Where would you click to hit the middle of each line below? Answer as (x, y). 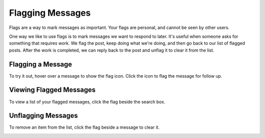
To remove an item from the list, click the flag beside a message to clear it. (84, 127)
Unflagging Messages (43, 116)
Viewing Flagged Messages (52, 90)
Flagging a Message (40, 64)
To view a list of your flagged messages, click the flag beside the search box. (87, 102)
